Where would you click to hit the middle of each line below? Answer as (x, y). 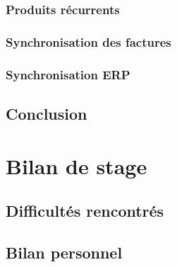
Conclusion (47, 113)
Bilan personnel (64, 252)
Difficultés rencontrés (85, 211)
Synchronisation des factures (88, 41)
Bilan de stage (77, 165)
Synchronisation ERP (68, 74)
